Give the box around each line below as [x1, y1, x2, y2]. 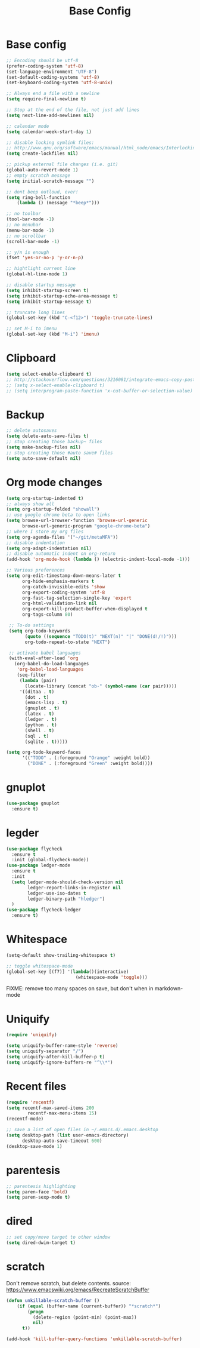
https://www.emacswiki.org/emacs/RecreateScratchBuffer [6, 1286, 150, 1293]
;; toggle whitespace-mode [6, 963, 73, 969]
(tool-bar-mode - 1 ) [6, 216, 55, 222]
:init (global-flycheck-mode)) [11, 857, 89, 863]
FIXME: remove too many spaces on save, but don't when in [6, 985, 154, 992]
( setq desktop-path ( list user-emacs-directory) [6, 1132, 129, 1138]
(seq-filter [17, 672, 46, 678]
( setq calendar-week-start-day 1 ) [6, 128, 92, 135]
